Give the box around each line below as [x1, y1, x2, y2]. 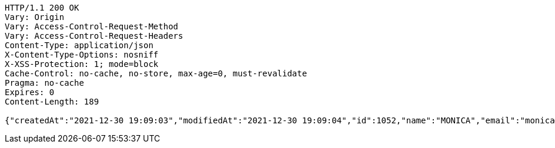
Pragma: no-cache [5, 78, 84, 88]
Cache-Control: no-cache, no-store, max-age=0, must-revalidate [5, 69, 307, 78]
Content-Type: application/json [5, 41, 153, 50]
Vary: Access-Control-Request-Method [5, 22, 179, 31]
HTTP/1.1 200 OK [5, 3, 79, 12]
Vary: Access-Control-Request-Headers [5, 31, 183, 41]
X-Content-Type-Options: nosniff [5, 50, 159, 59]
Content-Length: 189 [5, 97, 99, 106]
